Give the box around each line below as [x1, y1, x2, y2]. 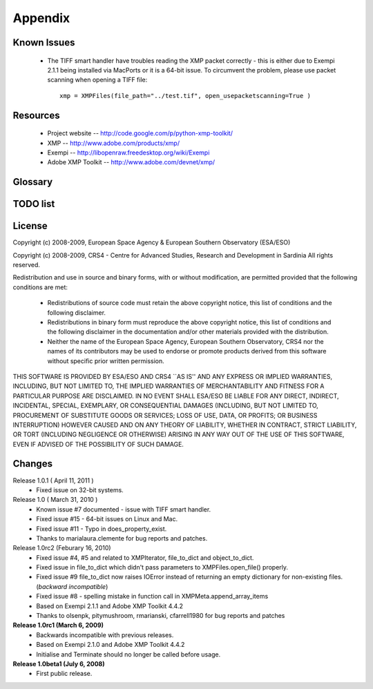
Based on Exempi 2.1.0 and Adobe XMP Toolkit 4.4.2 [36, 641, 185, 649]
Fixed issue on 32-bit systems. [36, 485, 124, 494]
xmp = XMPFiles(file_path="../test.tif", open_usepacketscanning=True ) [59, 92, 311, 99]
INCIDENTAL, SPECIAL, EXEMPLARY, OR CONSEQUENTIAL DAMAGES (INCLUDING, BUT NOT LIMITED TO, [12, 401, 319, 410]
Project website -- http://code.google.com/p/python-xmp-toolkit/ [47, 129, 233, 137]
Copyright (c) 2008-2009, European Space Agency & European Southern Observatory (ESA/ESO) [12, 238, 291, 246]
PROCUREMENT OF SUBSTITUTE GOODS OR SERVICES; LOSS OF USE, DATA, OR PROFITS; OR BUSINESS [12, 411, 318, 419]
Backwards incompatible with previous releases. [36, 630, 174, 639]
